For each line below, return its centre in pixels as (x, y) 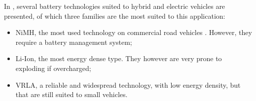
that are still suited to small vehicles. (72, 94)
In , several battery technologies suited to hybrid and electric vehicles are (115, 6)
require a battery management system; (74, 42)
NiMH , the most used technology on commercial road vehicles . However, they (134, 32)
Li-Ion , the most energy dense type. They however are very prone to (119, 58)
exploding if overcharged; (53, 68)
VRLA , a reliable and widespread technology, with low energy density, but (128, 84)
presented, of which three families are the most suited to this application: (115, 16)
